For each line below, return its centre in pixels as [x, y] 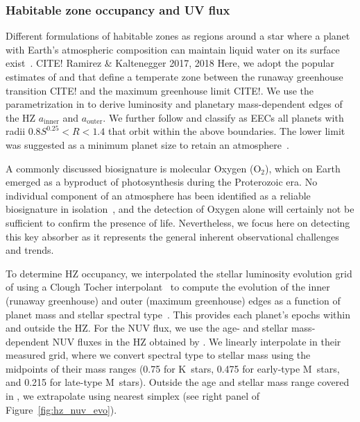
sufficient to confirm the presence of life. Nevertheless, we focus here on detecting [178, 222]
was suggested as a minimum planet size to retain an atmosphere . [147, 144]
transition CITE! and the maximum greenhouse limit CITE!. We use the [160, 90]
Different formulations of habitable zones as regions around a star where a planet [178, 36]
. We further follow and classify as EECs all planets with [223, 117]
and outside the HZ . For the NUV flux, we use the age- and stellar [147, 328]
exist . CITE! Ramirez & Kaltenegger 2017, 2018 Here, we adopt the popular [170, 63]
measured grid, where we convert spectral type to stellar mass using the [158, 355]
